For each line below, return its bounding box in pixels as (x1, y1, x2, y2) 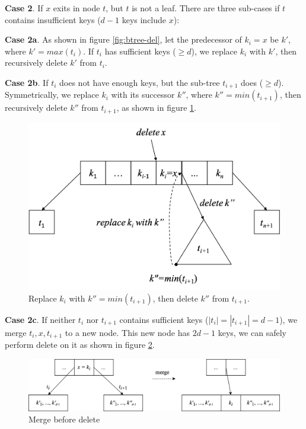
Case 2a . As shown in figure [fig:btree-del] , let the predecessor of (5, 33, 242, 46)
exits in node (53, 2, 100, 14)
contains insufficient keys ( (5, 13, 101, 25)
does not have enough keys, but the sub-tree (59, 76, 220, 88)
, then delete (152, 292, 198, 304)
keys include (122, 13, 167, 25)
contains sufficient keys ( (119, 313, 209, 325)
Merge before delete (28, 413, 100, 425)
